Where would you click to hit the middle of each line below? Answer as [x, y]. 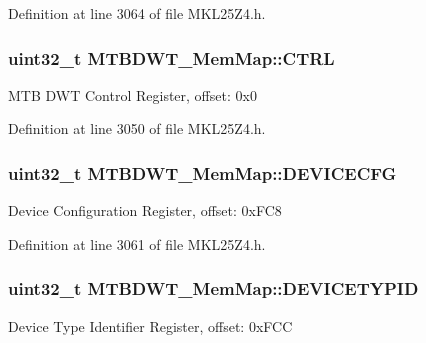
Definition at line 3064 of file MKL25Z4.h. [137, 13]
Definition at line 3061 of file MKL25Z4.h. [137, 243]
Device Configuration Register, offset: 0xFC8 [145, 210]
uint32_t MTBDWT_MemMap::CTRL [171, 57]
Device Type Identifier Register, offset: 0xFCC [150, 325]
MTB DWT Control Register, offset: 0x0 [132, 94]
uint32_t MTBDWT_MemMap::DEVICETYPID [213, 288]
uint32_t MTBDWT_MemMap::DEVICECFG [202, 172]
